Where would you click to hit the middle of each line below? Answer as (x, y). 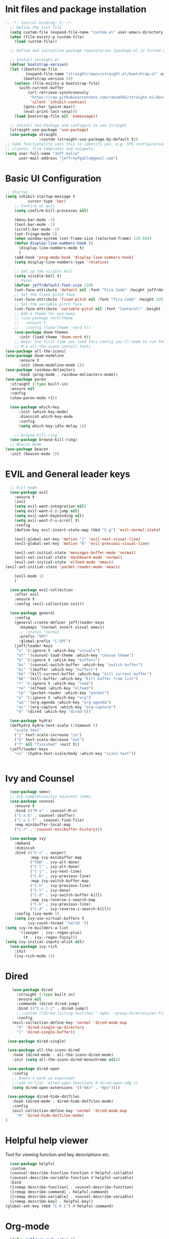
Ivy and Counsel (40, 778)
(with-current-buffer (41, 88)
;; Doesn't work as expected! (44, 1078)
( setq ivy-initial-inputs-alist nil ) (45, 942)
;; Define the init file (36, 27)
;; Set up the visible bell (44, 271)
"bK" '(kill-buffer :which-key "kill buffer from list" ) (77, 679)
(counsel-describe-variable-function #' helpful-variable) (72, 1178)
